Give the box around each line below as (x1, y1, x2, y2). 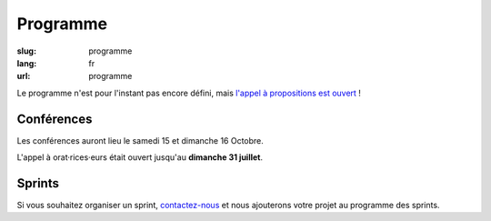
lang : (16, 57, 37, 68)
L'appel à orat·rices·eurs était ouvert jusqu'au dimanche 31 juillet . (16, 152, 264, 163)
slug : (16, 45, 36, 56)
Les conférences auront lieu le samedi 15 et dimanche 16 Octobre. (16, 135, 264, 146)
